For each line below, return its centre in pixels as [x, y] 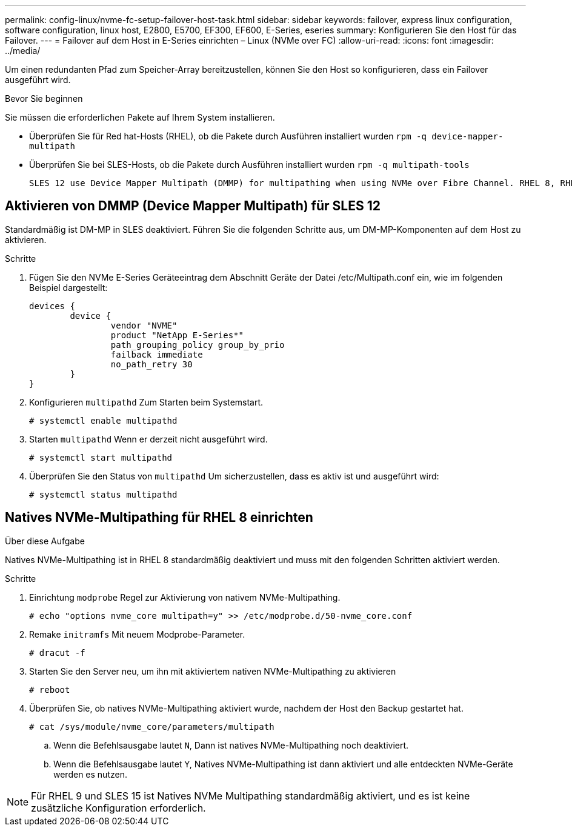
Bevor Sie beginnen [44, 98]
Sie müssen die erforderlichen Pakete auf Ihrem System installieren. [140, 117]
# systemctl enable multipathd [103, 420]
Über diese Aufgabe [45, 541]
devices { [52, 306]
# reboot [50, 689]
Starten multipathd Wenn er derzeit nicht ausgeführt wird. [148, 439]
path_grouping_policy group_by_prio [198, 345]
